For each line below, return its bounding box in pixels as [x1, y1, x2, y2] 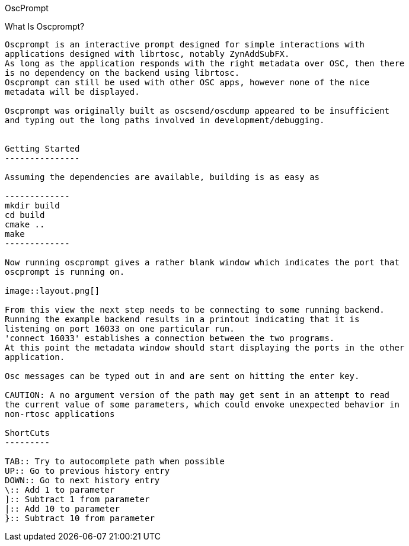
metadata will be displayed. [5, 87, 140, 97]
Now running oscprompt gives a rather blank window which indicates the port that [5, 258, 400, 267]
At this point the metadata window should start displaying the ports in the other [5, 343, 405, 352]
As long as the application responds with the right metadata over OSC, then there [5, 59, 405, 68]
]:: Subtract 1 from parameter [5, 494, 150, 504]
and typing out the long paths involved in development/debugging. [5, 115, 325, 125]
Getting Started [5, 144, 80, 153]
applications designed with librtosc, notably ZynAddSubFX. [5, 49, 290, 59]
